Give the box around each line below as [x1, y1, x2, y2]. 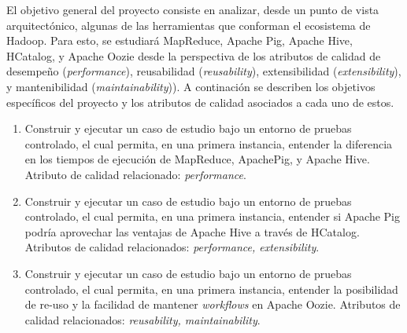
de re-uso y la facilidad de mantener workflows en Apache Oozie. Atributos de [24, 296, 401, 313]
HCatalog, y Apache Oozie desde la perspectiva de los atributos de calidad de [6, 47, 381, 64]
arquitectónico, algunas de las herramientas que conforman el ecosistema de [6, 16, 371, 33]
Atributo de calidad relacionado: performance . [24, 166, 246, 182]
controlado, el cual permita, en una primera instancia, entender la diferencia [24, 135, 393, 152]
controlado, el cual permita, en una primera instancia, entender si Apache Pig [24, 208, 400, 225]
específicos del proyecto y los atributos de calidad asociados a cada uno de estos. [6, 93, 394, 110]
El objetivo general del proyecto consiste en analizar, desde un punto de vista [6, 2, 379, 17]
